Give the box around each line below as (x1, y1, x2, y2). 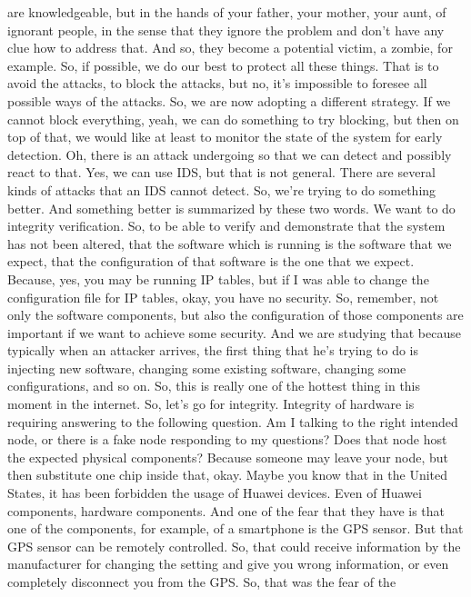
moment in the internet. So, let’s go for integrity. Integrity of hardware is (7, 394, 415, 413)
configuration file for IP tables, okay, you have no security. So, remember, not (7, 287, 439, 306)
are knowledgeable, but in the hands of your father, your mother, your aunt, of (7, 3, 446, 21)
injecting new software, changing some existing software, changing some (7, 358, 406, 377)
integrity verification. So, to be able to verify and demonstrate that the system (7, 216, 446, 235)
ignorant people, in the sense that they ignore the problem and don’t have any (7, 20, 445, 39)
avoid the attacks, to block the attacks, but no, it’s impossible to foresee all (7, 74, 427, 93)
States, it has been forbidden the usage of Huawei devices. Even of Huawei (7, 483, 422, 502)
